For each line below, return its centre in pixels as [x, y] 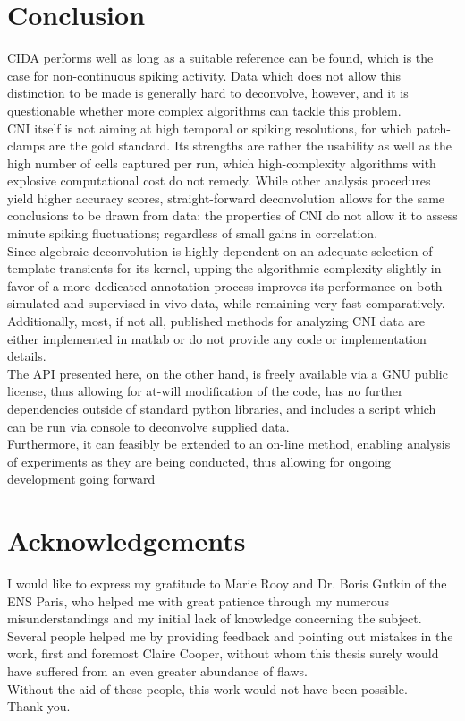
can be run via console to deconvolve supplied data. [148, 426]
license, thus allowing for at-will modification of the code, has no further [205, 391]
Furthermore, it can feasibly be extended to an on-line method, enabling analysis [229, 444]
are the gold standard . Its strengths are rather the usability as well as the [250, 146]
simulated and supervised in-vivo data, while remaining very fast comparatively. [226, 303]
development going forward [81, 479]
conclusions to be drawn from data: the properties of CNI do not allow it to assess [232, 215]
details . [27, 356]
